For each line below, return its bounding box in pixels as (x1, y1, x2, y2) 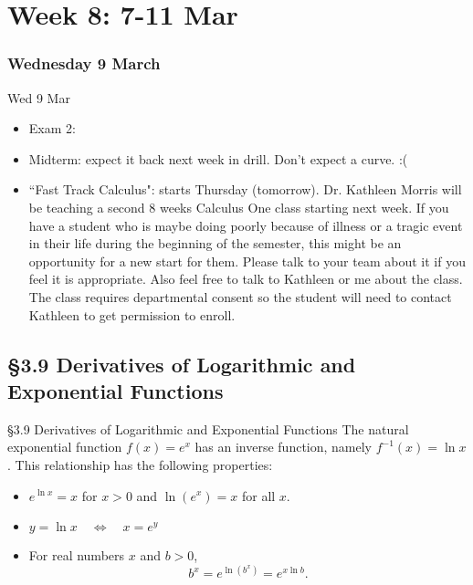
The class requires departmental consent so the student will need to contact (28, 287, 452, 306)
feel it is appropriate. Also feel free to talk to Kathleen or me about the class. (28, 269, 463, 288)
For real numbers (28, 546, 125, 565)
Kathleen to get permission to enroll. (28, 305, 236, 324)
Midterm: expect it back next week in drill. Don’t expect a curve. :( (28, 149, 408, 168)
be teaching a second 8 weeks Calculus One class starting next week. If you (28, 197, 449, 216)
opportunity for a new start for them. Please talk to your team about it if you (28, 251, 466, 270)
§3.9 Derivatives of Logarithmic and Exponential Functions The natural (7, 419, 409, 438)
